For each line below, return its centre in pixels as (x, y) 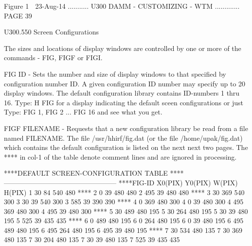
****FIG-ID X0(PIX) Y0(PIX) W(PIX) (178, 182)
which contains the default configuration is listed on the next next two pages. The (126, 147)
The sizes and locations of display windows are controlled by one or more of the (123, 48)
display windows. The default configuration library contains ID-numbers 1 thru (122, 93)
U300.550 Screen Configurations (52, 32)
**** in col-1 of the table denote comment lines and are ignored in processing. (120, 156)
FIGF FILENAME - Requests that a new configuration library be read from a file (126, 128)
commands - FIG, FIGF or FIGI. (53, 57)
